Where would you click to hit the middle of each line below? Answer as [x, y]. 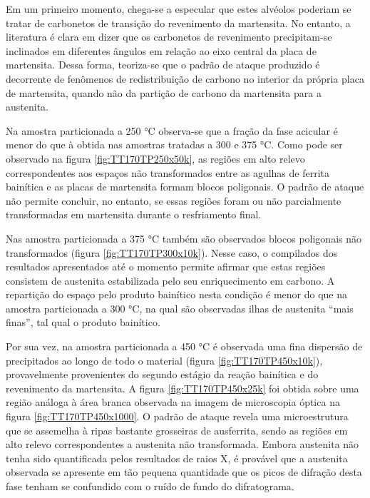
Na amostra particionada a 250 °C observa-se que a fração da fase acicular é [172, 130]
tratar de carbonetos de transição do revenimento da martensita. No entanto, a [178, 22]
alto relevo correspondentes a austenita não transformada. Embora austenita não [183, 444]
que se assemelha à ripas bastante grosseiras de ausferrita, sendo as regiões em [177, 430]
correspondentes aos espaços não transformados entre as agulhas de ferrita [168, 172]
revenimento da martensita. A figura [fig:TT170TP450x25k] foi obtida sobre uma [183, 388]
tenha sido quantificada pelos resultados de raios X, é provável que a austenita [177, 458]
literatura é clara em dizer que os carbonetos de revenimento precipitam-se [169, 37]
